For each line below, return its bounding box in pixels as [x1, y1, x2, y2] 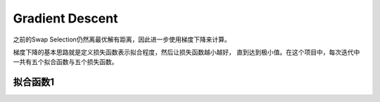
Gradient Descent [13, 11, 118, 26]
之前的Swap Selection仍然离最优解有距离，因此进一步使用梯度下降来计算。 [13, 35, 232, 44]
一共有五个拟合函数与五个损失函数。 [13, 58, 118, 66]
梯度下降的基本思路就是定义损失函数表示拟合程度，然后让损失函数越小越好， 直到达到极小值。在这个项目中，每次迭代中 [13, 48, 360, 56]
